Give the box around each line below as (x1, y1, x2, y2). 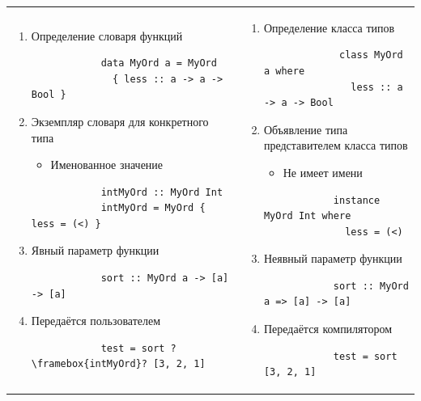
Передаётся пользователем (31, 312, 161, 329)
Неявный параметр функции (263, 250, 402, 267)
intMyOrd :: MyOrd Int (100, 186, 223, 198)
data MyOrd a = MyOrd (100, 57, 217, 70)
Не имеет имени (283, 163, 363, 180)
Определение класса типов (263, 19, 395, 36)
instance (333, 194, 381, 206)
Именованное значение (50, 156, 164, 173)
